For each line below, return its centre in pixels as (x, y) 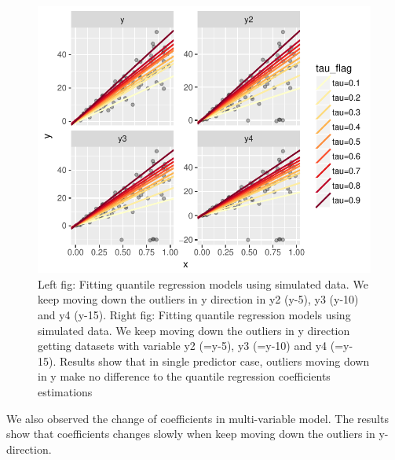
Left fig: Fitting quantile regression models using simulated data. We (203, 283)
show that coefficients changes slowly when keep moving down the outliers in (191, 434)
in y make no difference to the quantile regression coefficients (184, 376)
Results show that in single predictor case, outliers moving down (214, 361)
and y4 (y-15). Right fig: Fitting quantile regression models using (194, 314)
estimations (65, 391)
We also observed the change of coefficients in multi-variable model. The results (197, 418)
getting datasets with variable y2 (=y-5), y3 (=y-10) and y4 (183, 346)
